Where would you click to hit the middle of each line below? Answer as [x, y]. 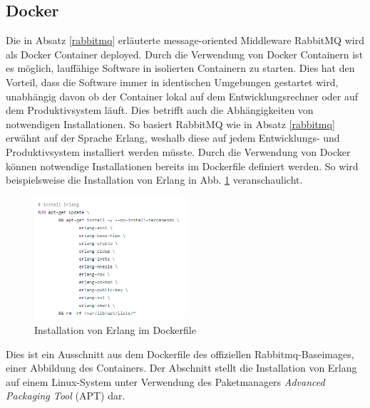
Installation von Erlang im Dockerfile [115, 329]
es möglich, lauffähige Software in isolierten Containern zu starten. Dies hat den [180, 68]
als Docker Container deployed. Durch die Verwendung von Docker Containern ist [185, 54]
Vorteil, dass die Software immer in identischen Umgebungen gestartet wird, [172, 82]
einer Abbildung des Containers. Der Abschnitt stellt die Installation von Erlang [181, 368]
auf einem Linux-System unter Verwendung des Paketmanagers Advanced [165, 381]
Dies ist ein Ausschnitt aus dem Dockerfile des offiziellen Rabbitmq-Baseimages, [180, 354]
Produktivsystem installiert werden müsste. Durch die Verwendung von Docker [178, 151]
